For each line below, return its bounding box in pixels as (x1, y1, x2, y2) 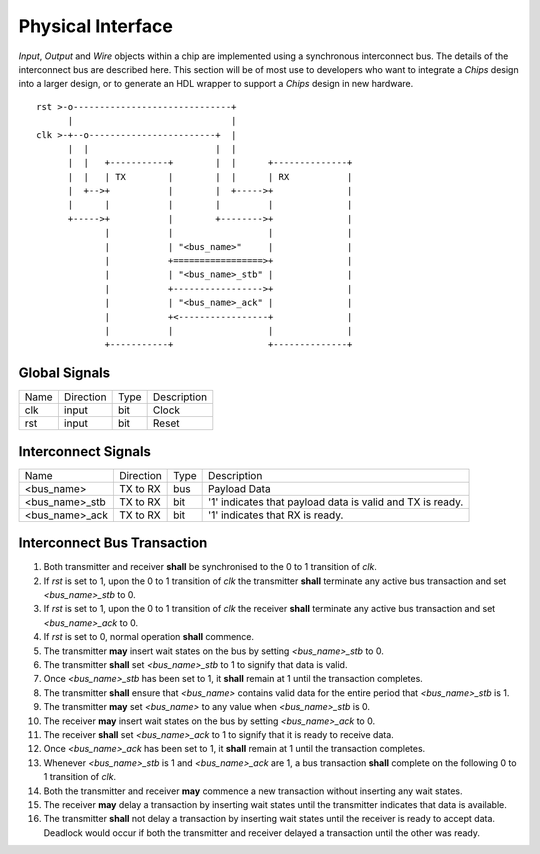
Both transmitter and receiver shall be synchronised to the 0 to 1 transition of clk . (43, 561, 377, 573)
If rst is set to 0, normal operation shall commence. (43, 631, 255, 643)
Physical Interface (18, 15, 174, 37)
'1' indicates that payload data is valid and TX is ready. (208, 495, 464, 509)
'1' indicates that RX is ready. (208, 508, 344, 522)
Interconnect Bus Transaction (18, 535, 208, 552)
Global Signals (18, 365, 111, 382)
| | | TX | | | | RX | (67, 171, 353, 182)
